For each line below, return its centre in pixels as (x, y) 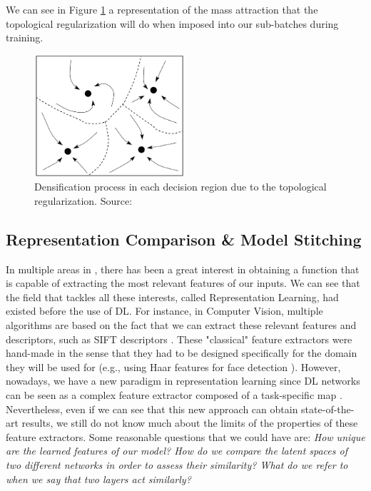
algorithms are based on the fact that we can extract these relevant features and (181, 325)
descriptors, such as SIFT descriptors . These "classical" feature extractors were (179, 339)
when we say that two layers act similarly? (98, 479)
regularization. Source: (83, 200)
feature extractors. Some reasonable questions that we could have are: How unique (185, 436)
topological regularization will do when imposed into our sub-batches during (172, 23)
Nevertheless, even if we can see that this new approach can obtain (152, 409)
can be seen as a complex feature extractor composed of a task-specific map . (174, 394)
